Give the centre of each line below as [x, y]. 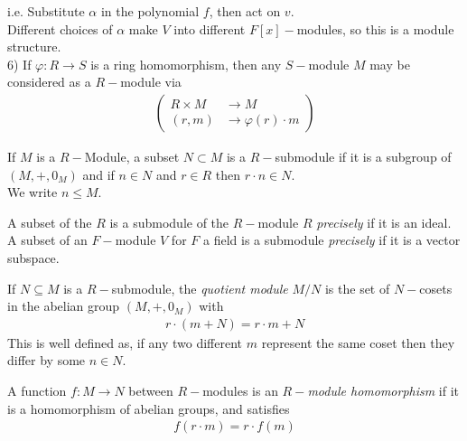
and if [98, 174]
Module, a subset [132, 156]
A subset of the [50, 222]
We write [33, 192]
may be [390, 64]
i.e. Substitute [46, 11]
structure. [34, 47]
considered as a [49, 82]
